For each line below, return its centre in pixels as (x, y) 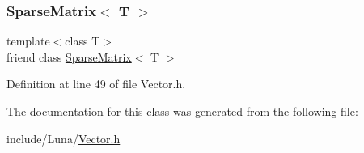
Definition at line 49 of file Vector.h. (96, 84)
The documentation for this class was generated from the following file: (182, 111)
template (28, 41)
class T (83, 41)
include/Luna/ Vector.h (63, 138)
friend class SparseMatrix (69, 56)
